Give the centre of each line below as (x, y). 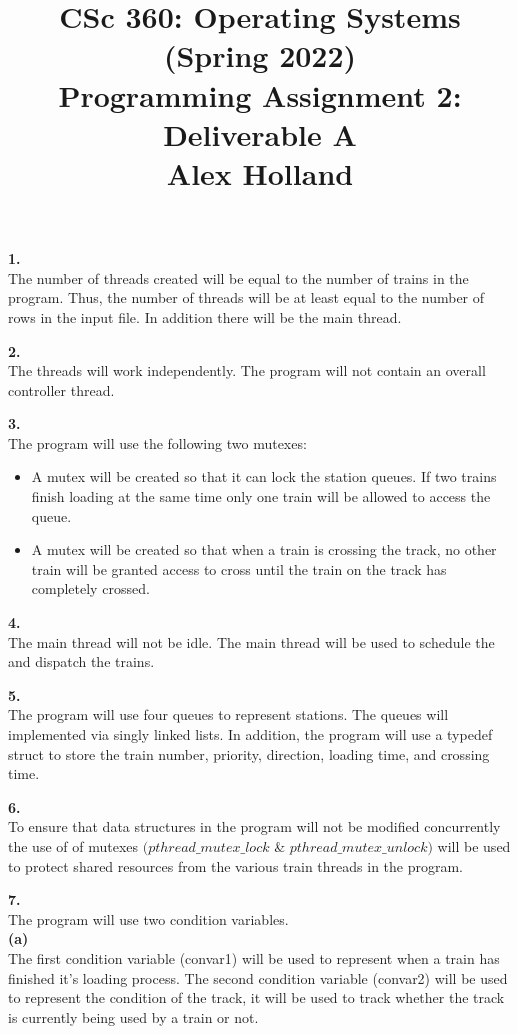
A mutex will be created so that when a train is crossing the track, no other (264, 549)
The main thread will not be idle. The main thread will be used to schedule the (251, 641)
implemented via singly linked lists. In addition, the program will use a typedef (250, 734)
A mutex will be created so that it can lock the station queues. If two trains (264, 476)
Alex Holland (260, 172)
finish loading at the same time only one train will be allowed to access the (261, 496)
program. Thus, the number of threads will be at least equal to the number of (246, 297)
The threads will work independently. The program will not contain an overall (247, 370)
